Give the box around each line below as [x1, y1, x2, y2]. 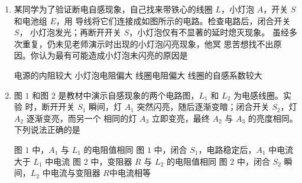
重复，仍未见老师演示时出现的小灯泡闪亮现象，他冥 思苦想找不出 [22, 37, 274, 50]
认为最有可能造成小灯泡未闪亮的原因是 [38, 49, 188, 61]
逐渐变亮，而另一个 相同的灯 [26, 112, 137, 124]
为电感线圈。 [233, 89, 283, 101]
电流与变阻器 [50, 166, 100, 179]
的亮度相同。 [248, 112, 298, 124]
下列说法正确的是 [14, 123, 80, 136]
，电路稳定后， [198, 143, 256, 155]
